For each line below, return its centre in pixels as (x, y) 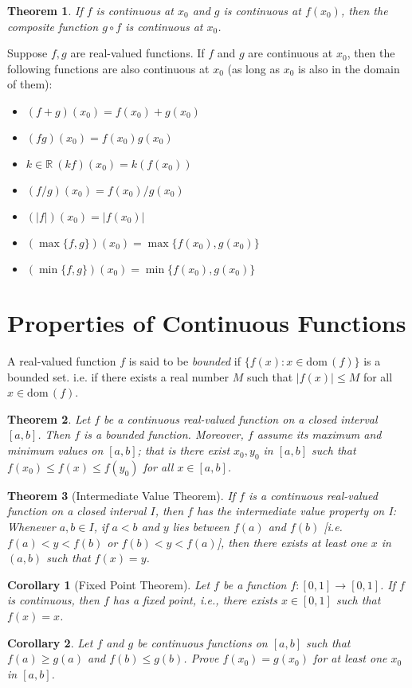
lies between (201, 527)
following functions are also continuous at (108, 68)
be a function (255, 584)
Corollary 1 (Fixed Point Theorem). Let (109, 584)
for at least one (350, 658)
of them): (30, 84)
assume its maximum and (319, 434)
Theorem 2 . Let (49, 418)
